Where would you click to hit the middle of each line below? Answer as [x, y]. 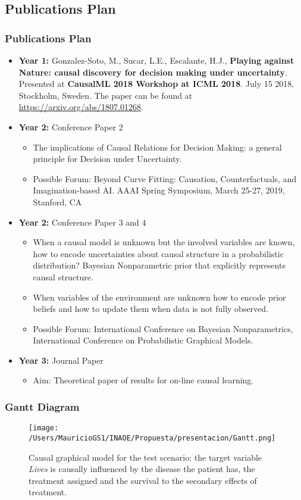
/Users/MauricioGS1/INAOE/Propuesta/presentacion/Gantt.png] [152, 438]
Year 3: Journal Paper [61, 360]
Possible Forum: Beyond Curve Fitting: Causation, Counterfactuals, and [165, 178]
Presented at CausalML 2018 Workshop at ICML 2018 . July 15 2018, [156, 84]
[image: [44, 428]
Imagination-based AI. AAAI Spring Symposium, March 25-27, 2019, [159, 190]
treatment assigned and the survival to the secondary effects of [143, 480]
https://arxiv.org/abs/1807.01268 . [81, 107]
